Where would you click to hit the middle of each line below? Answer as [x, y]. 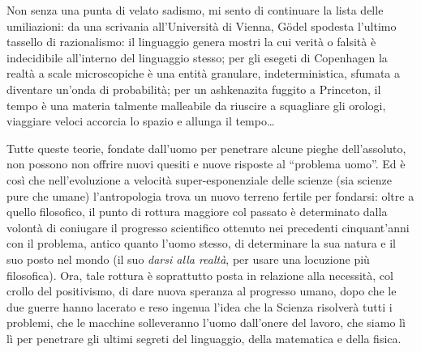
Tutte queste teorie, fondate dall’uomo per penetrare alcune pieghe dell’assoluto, [206, 148]
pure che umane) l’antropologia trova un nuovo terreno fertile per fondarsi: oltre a [210, 195]
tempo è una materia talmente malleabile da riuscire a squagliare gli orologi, [196, 105]
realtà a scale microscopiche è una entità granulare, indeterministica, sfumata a [204, 73]
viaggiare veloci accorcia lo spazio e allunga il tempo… [141, 121]
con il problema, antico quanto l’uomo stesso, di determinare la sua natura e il [201, 243]
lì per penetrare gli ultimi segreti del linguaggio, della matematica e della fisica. [204, 338]
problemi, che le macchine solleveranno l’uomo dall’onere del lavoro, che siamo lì [206, 322]
